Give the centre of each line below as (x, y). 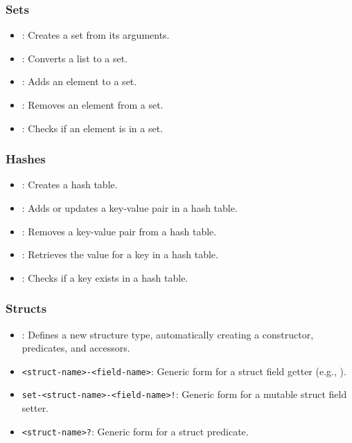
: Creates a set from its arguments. (96, 35)
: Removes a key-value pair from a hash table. (119, 231)
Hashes (26, 159)
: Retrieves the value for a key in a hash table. (120, 254)
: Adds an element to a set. (79, 81)
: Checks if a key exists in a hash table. (105, 277)
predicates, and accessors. (76, 348)
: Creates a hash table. (70, 184)
